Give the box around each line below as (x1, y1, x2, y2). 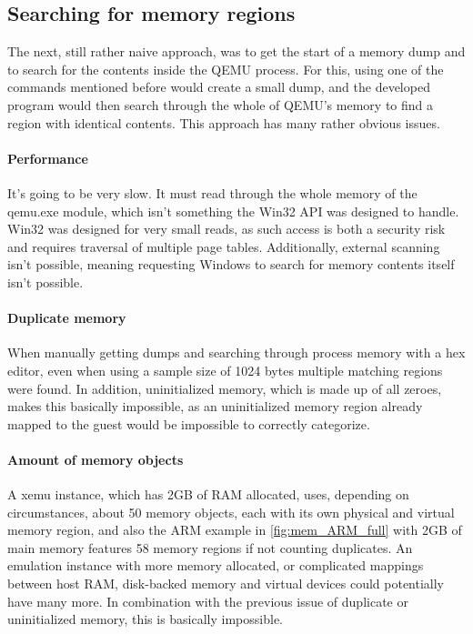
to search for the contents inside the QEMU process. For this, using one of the (7, 59, 444, 78)
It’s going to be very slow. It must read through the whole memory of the (7, 183, 418, 202)
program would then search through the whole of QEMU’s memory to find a (7, 95, 434, 114)
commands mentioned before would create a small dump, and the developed (7, 77, 430, 96)
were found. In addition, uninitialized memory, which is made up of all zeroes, (7, 378, 442, 398)
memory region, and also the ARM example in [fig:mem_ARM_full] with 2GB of (7, 520, 462, 539)
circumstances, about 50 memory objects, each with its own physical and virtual (7, 502, 455, 521)
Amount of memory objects (7, 449, 184, 468)
